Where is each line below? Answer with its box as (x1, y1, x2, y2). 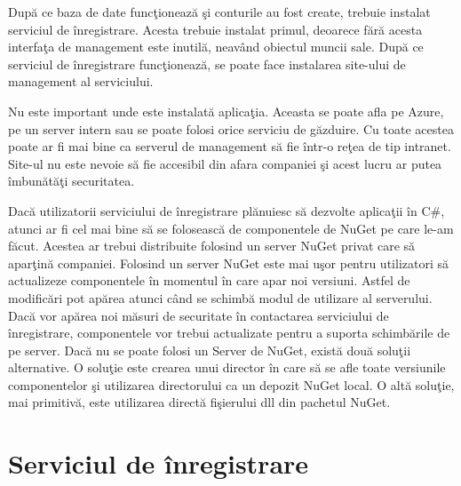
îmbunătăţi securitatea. (8, 171, 135, 190)
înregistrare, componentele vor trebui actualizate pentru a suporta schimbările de (8, 323, 450, 342)
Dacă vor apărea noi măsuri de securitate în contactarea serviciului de (8, 306, 389, 324)
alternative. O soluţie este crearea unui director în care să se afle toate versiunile (8, 358, 446, 377)
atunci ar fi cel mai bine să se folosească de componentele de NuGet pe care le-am (8, 219, 454, 237)
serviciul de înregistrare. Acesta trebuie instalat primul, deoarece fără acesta (8, 20, 423, 38)
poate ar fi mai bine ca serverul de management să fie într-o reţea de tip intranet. (8, 137, 451, 155)
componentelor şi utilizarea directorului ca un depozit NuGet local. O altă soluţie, (8, 375, 455, 394)
